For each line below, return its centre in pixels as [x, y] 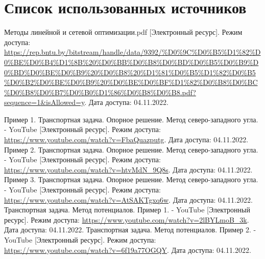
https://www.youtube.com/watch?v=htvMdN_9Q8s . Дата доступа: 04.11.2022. [128, 169]
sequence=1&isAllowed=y [44, 102]
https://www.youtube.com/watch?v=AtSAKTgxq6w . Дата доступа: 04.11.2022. [128, 199]
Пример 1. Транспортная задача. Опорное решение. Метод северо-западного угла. [131, 119]
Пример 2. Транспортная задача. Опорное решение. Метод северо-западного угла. [131, 149]
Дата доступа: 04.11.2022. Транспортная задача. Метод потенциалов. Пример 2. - [130, 230]
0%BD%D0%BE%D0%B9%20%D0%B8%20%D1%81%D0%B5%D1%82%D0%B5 [130, 72]
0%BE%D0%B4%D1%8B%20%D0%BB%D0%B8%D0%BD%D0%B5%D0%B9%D [131, 62]
